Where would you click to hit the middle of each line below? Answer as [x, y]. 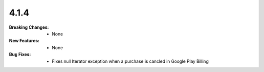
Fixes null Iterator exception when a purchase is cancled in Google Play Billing [130, 61]
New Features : [24, 41]
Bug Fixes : [20, 54]
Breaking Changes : [29, 27]
